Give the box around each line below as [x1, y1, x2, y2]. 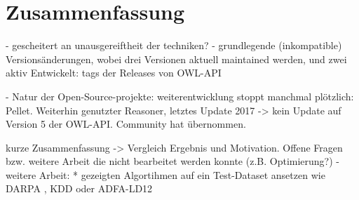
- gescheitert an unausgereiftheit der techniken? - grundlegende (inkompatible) [6, 38, 342, 53]
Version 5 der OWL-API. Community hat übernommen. [6, 116, 246, 131]
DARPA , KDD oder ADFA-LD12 [6, 181, 153, 196]
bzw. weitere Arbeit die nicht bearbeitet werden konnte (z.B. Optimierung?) [6, 154, 333, 168]
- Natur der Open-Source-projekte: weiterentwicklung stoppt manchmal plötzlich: [6, 88, 354, 103]
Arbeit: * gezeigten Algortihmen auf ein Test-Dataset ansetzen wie [39, 167, 325, 182]
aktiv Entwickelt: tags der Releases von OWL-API [6, 65, 222, 80]
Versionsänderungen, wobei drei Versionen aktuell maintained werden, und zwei [6, 51, 347, 66]
